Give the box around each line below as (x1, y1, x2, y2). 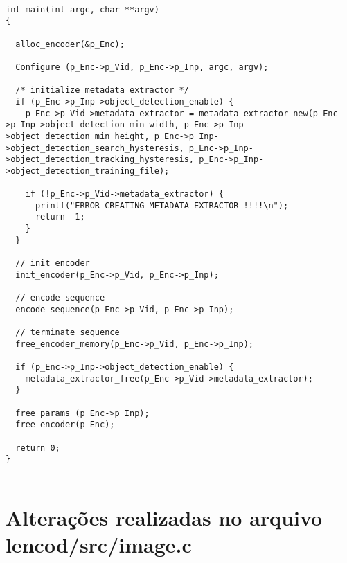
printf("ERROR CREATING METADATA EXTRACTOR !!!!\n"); (35, 200, 289, 211)
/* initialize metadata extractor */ (15, 85, 189, 96)
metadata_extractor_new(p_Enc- (199, 108, 343, 118)
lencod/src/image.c (6, 530, 192, 558)
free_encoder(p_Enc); (15, 420, 115, 430)
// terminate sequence (15, 328, 120, 338)
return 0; (15, 443, 60, 453)
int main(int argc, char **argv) (6, 4, 159, 15)
